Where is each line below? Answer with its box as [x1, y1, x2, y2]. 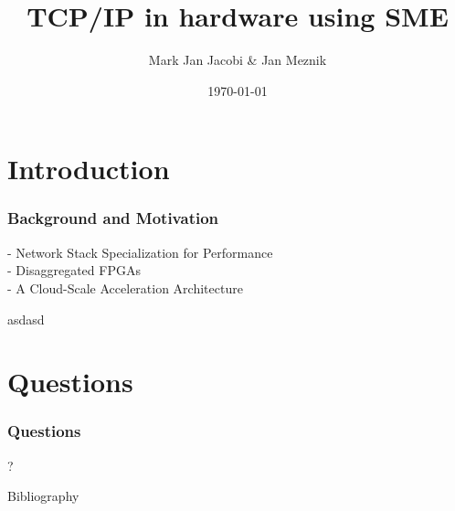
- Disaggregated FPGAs [7, 261, 141, 280]
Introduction [7, 150, 170, 187]
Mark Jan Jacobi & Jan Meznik [148, 50, 327, 69]
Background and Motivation [7, 207, 219, 229]
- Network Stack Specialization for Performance [7, 242, 273, 261]
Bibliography [7, 486, 79, 506]
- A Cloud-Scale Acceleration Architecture [7, 278, 243, 297]
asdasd [7, 309, 45, 328]
